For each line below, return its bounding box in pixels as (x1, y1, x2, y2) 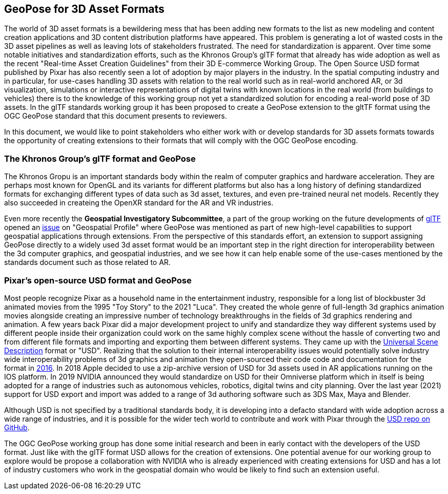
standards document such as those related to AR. (4, 258, 171, 267)
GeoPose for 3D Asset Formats (4, 3, 165, 15)
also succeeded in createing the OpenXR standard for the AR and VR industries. (4, 198, 274, 207)
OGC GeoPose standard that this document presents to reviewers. (4, 111, 227, 121)
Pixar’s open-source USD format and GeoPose (4, 275, 192, 286)
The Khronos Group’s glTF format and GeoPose (4, 153, 196, 164)
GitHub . (4, 423, 30, 432)
